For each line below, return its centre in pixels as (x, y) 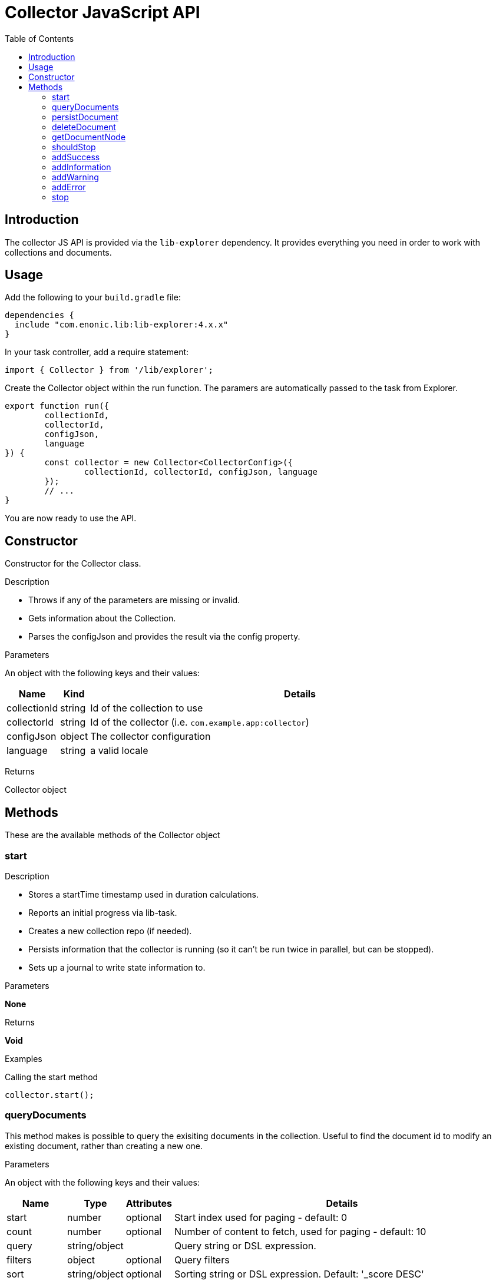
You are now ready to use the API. (71, 518)
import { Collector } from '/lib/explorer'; (109, 370)
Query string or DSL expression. (245, 1245)
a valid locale (119, 751)
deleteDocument (84, 127)
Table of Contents (39, 38)
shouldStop (74, 147)
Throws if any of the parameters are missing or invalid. (134, 600)
